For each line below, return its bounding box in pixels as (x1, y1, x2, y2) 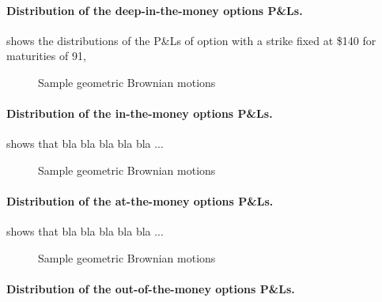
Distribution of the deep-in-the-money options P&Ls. (6, 2, 303, 18)
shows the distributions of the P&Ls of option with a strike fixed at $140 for (6, 32, 376, 48)
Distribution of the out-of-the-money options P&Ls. (6, 281, 295, 297)
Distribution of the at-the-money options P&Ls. (6, 193, 274, 210)
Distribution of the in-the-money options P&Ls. (6, 105, 273, 122)
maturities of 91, (6, 47, 86, 64)
